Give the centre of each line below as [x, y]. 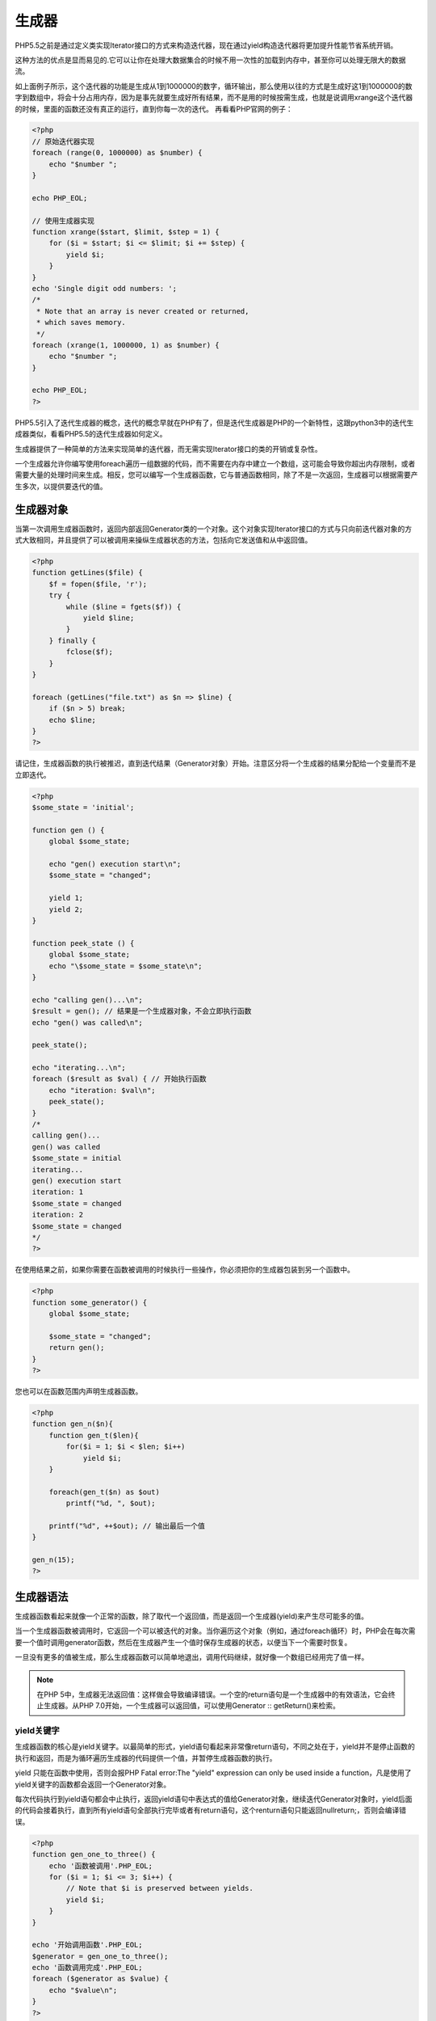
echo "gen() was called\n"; [87, 1022]
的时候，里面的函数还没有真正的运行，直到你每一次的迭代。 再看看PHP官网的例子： [154, 108]
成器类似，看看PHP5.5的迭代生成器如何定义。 [91, 434]
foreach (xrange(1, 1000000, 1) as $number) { [126, 345]
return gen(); [77, 1348]
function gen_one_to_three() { [94, 1854]
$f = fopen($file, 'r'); [98, 584]
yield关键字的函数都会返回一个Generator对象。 [93, 1784]
